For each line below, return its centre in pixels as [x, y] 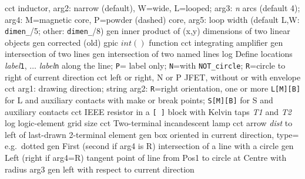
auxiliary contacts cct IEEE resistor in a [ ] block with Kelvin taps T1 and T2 [148, 111]
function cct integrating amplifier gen [216, 42]
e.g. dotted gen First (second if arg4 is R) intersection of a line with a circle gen [149, 146]
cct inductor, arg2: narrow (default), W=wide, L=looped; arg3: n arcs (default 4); [152, 8]
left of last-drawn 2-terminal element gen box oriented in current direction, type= [152, 134]
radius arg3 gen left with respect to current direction [100, 169]
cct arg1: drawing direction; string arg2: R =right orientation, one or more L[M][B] [153, 88]
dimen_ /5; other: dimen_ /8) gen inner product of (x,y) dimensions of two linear [148, 31]
